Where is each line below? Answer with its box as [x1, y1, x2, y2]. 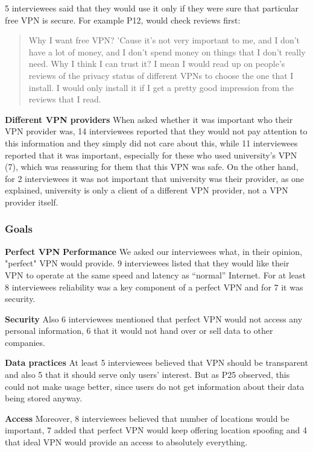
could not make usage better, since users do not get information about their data [5, 380, 305, 392]
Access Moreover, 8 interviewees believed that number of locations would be [5, 412, 289, 424]
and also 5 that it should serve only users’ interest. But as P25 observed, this [5, 368, 290, 381]
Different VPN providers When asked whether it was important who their [5, 113, 293, 125]
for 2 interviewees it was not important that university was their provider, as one [5, 172, 305, 184]
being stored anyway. [5, 392, 83, 404]
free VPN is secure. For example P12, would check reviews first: [5, 13, 241, 26]
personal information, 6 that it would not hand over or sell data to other [5, 324, 273, 337]
